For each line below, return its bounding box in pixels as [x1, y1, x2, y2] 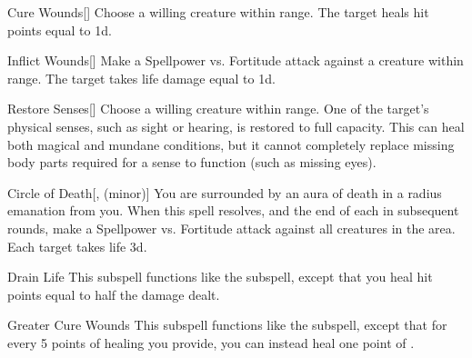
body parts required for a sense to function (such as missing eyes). [7, 153, 377, 172]
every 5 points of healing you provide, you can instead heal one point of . [7, 333, 415, 352]
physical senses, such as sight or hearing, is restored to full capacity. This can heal [7, 116, 465, 135]
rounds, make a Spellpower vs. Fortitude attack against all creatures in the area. [7, 218, 456, 237]
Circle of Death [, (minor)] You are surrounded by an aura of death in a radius [7, 183, 442, 202]
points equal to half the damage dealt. [7, 284, 220, 303]
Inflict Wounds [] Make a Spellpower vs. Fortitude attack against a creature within [7, 51, 464, 70]
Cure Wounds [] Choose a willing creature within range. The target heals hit [7, 3, 429, 21]
